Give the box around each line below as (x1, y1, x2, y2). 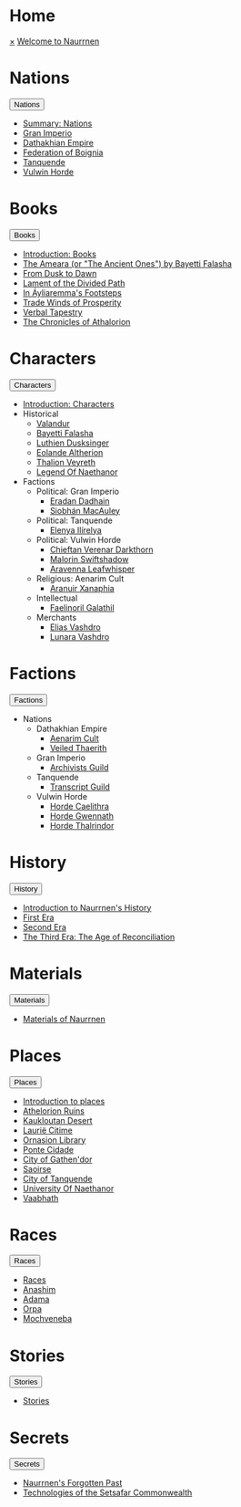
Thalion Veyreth (35, 456, 95, 467)
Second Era (22, 921, 66, 932)
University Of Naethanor (22, 1183, 115, 1194)
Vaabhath (22, 1192, 59, 1203)
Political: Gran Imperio (35, 486, 120, 497)
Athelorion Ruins (22, 1105, 85, 1116)
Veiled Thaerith (49, 742, 107, 753)
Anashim (22, 1284, 56, 1295)
